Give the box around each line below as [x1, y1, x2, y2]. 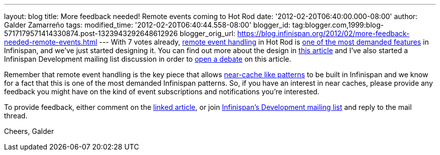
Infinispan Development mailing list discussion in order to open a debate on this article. [4, 55, 291, 63]
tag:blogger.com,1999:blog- [292, 21, 384, 29]
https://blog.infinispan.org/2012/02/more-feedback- [237, 29, 410, 38]
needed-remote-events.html [4, 38, 97, 46]
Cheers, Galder [4, 127, 54, 135]
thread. [4, 111, 28, 120]
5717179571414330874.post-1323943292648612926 [4, 29, 178, 38]
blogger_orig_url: [179, 29, 236, 38]
